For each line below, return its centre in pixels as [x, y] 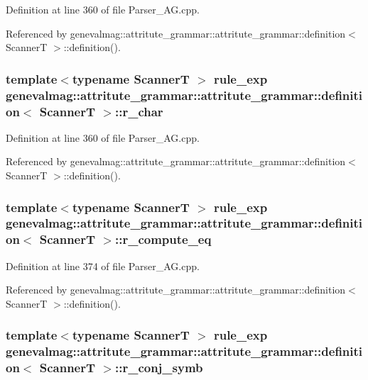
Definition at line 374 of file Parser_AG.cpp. [103, 266]
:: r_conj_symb [159, 368]
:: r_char [139, 111]
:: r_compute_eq [163, 239]
